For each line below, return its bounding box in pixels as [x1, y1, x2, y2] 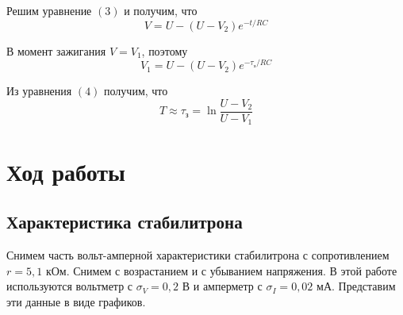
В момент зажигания [6, 42, 106, 59]
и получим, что [124, 2, 198, 18]
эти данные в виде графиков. [6, 293, 146, 309]
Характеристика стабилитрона [6, 209, 243, 234]
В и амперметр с [182, 278, 263, 294]
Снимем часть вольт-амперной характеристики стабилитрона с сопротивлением [6, 247, 390, 263]
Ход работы [6, 155, 125, 187]
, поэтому [141, 42, 188, 59]
